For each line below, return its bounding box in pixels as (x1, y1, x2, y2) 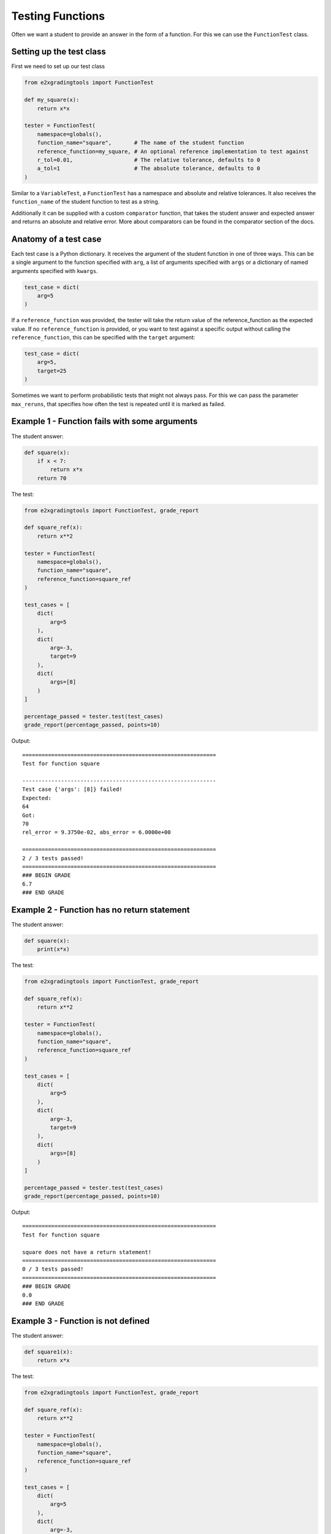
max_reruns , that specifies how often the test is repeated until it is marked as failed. (11, 400, 226, 407)
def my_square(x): (24, 96, 80, 104)
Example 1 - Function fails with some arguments (11, 416, 198, 426)
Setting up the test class (11, 47, 107, 57)
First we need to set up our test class (11, 63, 105, 70)
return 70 (37, 474, 67, 482)
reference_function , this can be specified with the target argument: (11, 334, 196, 341)
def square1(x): (24, 1348, 74, 1355)
